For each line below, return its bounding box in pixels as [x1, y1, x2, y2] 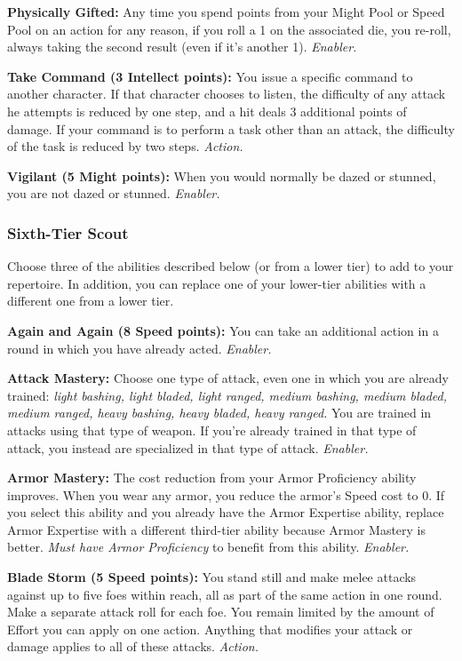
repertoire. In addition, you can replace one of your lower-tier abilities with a [7, 274, 426, 292]
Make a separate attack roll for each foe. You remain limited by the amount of [7, 602, 434, 621]
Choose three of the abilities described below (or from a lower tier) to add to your [7, 257, 454, 275]
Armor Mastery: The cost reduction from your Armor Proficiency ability [7, 468, 417, 487]
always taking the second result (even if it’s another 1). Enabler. [7, 37, 357, 56]
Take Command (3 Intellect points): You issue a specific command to [7, 67, 413, 85]
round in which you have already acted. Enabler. [7, 338, 272, 357]
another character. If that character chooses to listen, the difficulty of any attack [7, 84, 446, 103]
